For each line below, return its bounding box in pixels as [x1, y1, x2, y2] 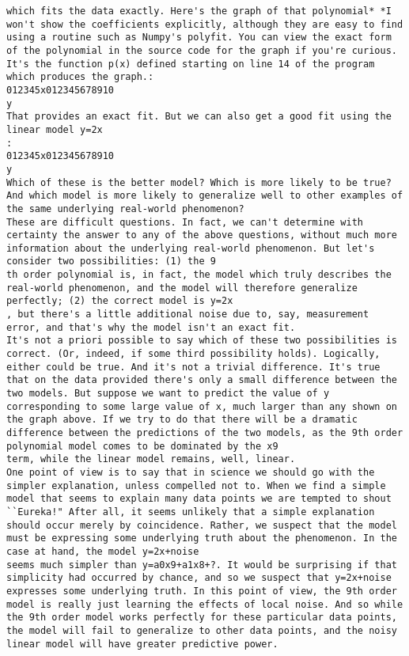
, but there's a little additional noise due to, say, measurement [6, 309, 369, 320]
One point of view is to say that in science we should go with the [6, 466, 375, 478]
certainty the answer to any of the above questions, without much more [6, 229, 397, 241]
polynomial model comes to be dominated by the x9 [6, 440, 278, 452]
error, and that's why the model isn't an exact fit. [6, 321, 296, 333]
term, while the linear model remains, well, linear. [6, 453, 296, 465]
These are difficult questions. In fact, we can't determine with [6, 216, 364, 228]
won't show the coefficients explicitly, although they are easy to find [6, 18, 403, 30]
